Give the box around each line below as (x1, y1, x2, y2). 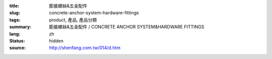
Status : (9, 37, 25, 43)
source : (9, 45, 26, 51)
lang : (9, 30, 21, 37)
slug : (9, 10, 20, 16)
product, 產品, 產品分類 (49, 16, 97, 22)
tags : (9, 16, 21, 22)
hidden (49, 37, 64, 43)
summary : (9, 24, 32, 30)
